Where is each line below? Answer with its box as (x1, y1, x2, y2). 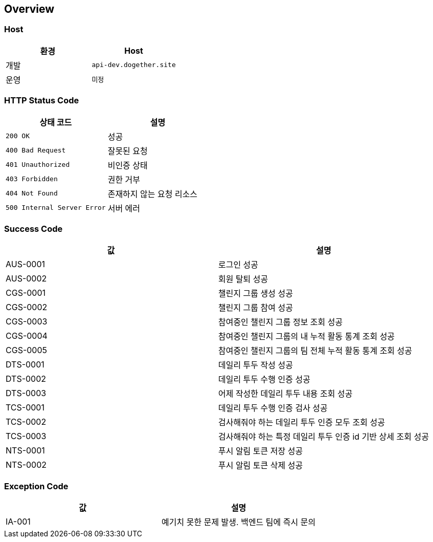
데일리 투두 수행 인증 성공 (218, 374, 310, 385)
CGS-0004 (6, 331, 48, 341)
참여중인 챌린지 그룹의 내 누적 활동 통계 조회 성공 (218, 331, 395, 342)
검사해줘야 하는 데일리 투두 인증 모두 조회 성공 (218, 417, 385, 428)
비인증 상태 (107, 160, 148, 170)
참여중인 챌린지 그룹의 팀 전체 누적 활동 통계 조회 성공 (218, 345, 413, 356)
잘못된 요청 (107, 145, 148, 156)
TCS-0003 (6, 431, 47, 442)
